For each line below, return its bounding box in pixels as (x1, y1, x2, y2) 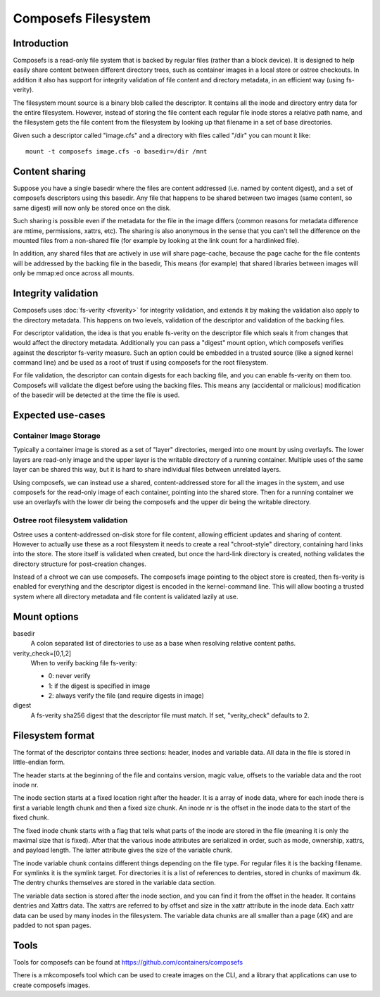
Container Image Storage (13, 431, 101, 441)
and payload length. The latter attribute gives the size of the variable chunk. (13, 846, 233, 855)
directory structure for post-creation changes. (13, 560, 147, 568)
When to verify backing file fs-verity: (30, 658, 137, 667)
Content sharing (13, 165, 86, 177)
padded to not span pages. (13, 921, 91, 929)
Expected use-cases (13, 409, 106, 422)
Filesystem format (13, 729, 95, 741)
